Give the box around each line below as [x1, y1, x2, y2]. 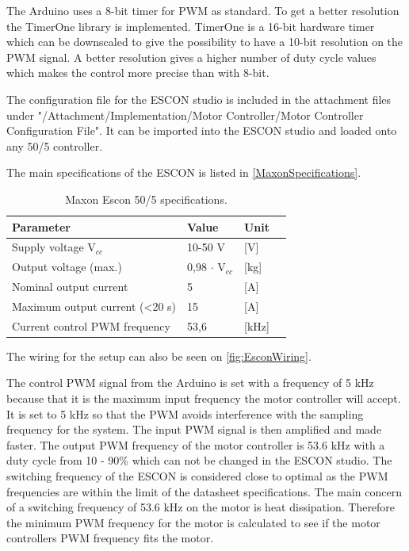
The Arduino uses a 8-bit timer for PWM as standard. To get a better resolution [6, 2, 399, 18]
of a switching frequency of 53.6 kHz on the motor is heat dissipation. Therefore [6, 499, 396, 515]
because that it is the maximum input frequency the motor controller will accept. [6, 390, 401, 407]
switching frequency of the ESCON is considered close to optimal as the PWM [6, 468, 388, 484]
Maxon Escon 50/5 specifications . [65, 190, 227, 207]
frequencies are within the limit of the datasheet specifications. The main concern [6, 483, 402, 499]
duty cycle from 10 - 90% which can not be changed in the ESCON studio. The [6, 452, 392, 469]
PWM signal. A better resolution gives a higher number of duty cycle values [6, 48, 377, 65]
